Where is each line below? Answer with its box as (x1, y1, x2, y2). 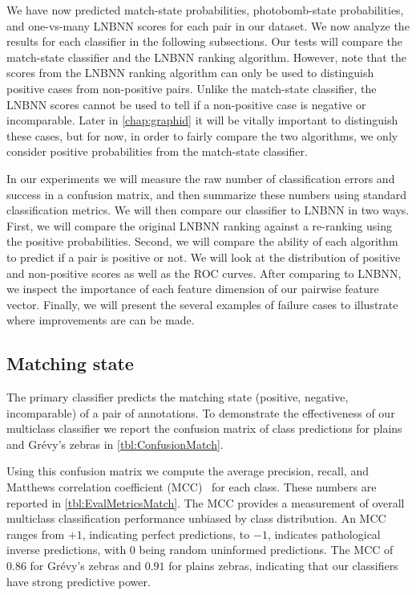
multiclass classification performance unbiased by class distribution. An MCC (6, 510, 386, 527)
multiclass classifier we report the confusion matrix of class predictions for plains (6, 420, 402, 437)
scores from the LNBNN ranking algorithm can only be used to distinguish (6, 64, 374, 81)
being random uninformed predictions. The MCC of (139, 541, 394, 558)
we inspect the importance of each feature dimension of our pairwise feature (6, 280, 379, 297)
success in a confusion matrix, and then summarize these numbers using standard (6, 185, 406, 202)
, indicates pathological (267, 525, 381, 542)
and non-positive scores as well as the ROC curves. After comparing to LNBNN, (6, 264, 402, 281)
